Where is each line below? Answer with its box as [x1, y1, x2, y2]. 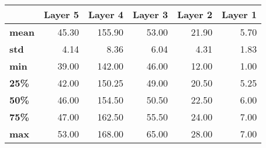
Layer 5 [43, 8, 79, 21]
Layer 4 [88, 8, 124, 21]
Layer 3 [133, 8, 168, 21]
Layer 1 [222, 8, 257, 21]
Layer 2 [177, 8, 213, 21]
